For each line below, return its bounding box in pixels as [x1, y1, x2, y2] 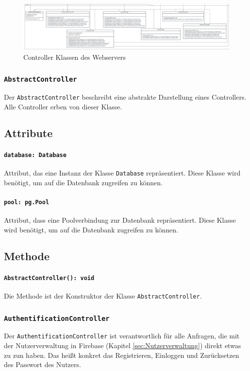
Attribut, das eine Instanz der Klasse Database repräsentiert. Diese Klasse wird [4, 168, 241, 178]
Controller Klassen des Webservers [23, 52, 126, 62]
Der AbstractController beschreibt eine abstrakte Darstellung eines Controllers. [4, 92, 247, 102]
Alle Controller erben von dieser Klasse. [4, 101, 122, 111]
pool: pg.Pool [4, 198, 50, 206]
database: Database [4, 151, 67, 159]
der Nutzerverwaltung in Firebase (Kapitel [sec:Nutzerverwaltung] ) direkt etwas [4, 340, 241, 351]
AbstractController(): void [4, 274, 95, 282]
